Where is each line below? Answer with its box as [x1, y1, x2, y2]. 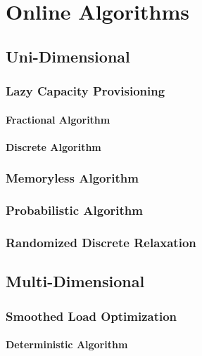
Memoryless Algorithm [6, 169, 139, 187]
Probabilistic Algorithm [6, 202, 143, 219]
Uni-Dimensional [6, 45, 130, 67]
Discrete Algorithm [6, 139, 101, 154]
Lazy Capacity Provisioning [6, 82, 165, 100]
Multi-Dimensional [6, 270, 145, 292]
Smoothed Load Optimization [6, 307, 177, 324]
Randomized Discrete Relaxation [6, 233, 196, 251]
